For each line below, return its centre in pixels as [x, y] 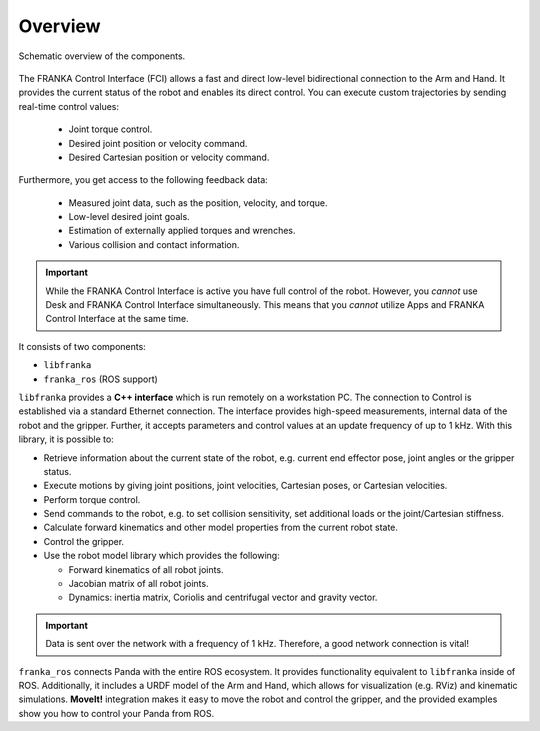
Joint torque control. [110, 129]
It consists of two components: [82, 346]
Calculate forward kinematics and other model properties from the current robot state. [221, 527]
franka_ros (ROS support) [101, 379]
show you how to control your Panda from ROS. [116, 713]
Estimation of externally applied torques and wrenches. [182, 231]
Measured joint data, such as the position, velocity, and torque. [198, 202]
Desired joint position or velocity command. [158, 143]
